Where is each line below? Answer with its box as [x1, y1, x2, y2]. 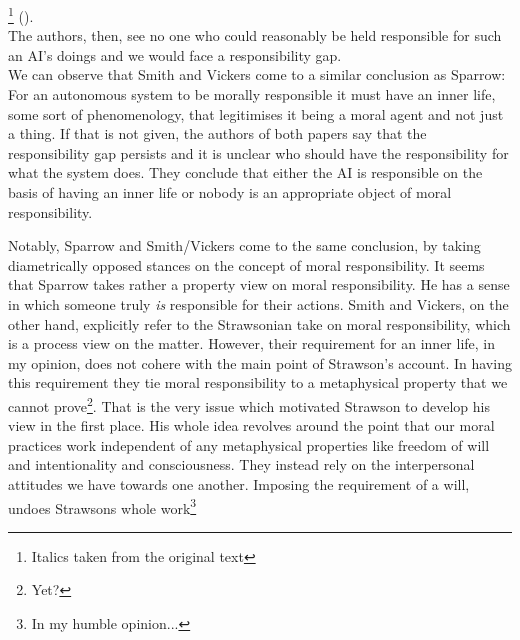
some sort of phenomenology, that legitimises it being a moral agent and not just [8, 103, 504, 124]
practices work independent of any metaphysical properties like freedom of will [8, 434, 490, 455]
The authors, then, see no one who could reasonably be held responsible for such [8, 25, 502, 46]
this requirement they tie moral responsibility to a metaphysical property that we [8, 372, 508, 393]
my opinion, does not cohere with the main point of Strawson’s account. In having [8, 352, 512, 373]
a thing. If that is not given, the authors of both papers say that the [8, 123, 427, 144]
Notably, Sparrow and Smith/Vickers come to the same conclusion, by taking [8, 235, 481, 256]
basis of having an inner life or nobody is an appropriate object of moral [8, 182, 452, 202]
